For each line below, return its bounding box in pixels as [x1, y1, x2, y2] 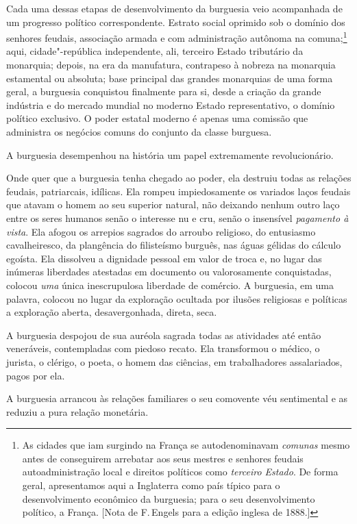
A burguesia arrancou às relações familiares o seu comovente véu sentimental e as [6, 391, 348, 406]
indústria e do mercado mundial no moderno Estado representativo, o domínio [6, 97, 335, 112]
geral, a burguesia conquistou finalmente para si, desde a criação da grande [6, 84, 321, 99]
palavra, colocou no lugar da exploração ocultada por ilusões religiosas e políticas [6, 291, 347, 305]
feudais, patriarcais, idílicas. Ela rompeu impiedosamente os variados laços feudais [6, 184, 351, 198]
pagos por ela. [6, 368, 65, 382]
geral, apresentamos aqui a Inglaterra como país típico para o [22, 478, 280, 492]
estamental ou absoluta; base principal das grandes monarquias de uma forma [6, 71, 333, 85]
